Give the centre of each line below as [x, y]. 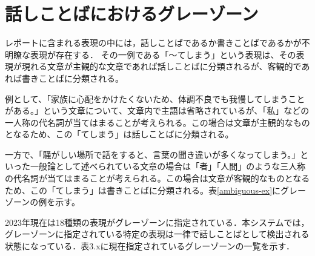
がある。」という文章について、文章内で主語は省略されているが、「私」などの [157, 110]
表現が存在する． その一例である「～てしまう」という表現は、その [163, 54]
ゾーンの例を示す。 [42, 202]
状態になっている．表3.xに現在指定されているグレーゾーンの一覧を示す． [150, 246]
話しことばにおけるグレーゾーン [132, 14]
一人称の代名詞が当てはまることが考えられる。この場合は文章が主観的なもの [157, 122]
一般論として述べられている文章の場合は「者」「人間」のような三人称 [168, 166]
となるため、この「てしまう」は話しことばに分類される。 [119, 134]
